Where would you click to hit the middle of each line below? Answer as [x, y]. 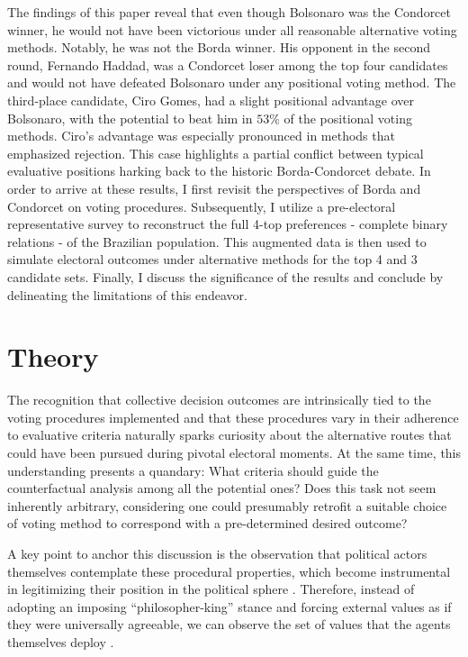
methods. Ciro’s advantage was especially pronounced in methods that [201, 136]
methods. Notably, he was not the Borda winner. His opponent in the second [219, 47]
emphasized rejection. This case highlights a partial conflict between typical [216, 153]
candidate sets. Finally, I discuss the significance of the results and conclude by [225, 276]
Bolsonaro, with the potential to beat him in [130, 118]
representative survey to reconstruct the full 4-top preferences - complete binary [228, 224]
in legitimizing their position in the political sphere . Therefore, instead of [211, 589]
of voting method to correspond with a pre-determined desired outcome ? [207, 523]
